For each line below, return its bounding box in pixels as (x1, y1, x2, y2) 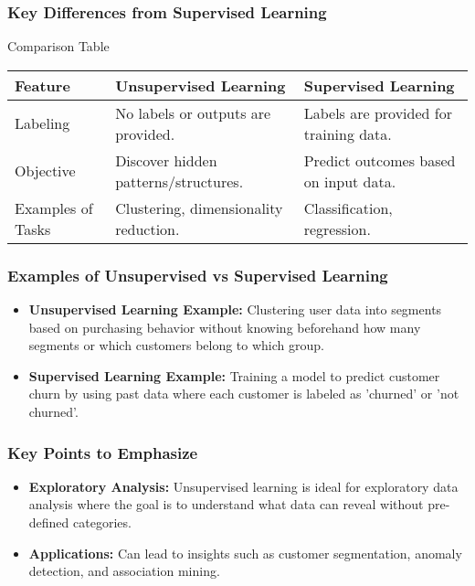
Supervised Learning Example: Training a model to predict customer (28, 366, 440, 385)
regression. (303, 218, 371, 240)
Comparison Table (7, 37, 110, 56)
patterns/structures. (115, 170, 244, 192)
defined (28, 513, 69, 531)
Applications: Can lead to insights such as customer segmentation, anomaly (28, 543, 462, 562)
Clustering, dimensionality (115, 197, 283, 218)
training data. (303, 123, 392, 144)
